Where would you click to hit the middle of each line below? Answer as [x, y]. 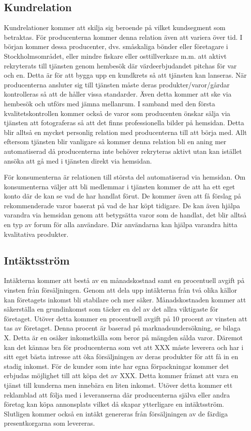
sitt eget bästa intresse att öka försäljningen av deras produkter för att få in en [121, 356]
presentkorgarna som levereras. [50, 423]
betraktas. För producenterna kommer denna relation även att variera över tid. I [123, 37]
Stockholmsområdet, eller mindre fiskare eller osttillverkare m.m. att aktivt [115, 56]
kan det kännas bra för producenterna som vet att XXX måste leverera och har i [124, 347]
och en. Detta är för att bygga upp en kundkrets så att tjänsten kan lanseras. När [125, 75]
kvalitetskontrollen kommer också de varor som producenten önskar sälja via [117, 113]
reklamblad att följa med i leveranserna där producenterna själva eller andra [117, 394]
